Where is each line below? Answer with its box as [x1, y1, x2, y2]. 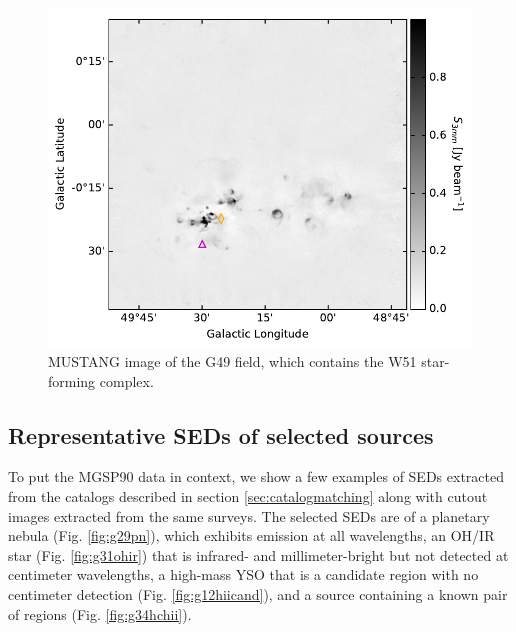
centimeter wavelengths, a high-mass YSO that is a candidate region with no [8, 564, 479, 585]
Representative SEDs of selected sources [8, 419, 434, 450]
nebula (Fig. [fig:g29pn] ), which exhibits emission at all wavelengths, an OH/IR [8, 525, 495, 546]
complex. [99, 370, 154, 391]
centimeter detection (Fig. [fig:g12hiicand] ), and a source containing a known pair [8, 584, 508, 605]
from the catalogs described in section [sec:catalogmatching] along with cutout [8, 486, 488, 507]
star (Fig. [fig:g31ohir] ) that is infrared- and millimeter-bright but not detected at [8, 544, 509, 565]
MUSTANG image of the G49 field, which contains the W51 [48, 351, 417, 372]
